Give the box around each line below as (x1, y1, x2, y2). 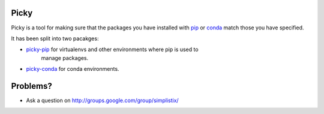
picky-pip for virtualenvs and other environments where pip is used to (26, 46, 199, 53)
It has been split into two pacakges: (11, 35, 99, 42)
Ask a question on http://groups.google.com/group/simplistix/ (26, 97, 179, 104)
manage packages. (41, 54, 89, 61)
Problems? (11, 81, 52, 91)
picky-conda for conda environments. (26, 65, 119, 73)
